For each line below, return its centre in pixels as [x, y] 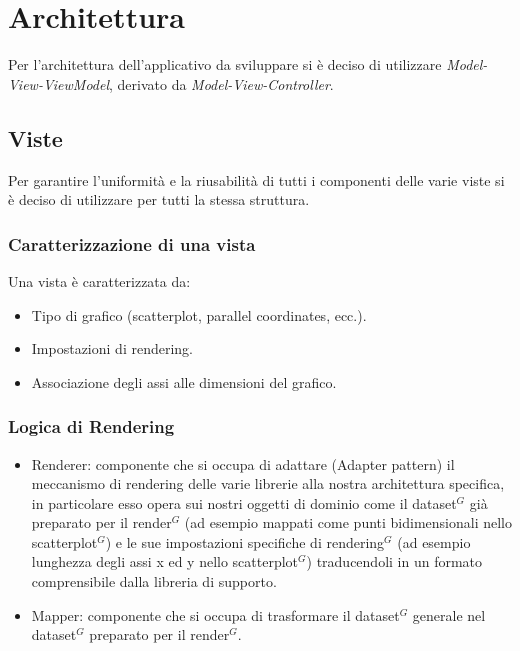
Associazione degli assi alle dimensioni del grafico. [184, 381]
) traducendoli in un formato [394, 561]
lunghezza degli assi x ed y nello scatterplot [165, 561]
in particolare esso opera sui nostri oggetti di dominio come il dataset [244, 502]
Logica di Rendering [91, 426]
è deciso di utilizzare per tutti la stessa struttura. [159, 199]
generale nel [449, 614]
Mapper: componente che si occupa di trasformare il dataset [215, 614]
